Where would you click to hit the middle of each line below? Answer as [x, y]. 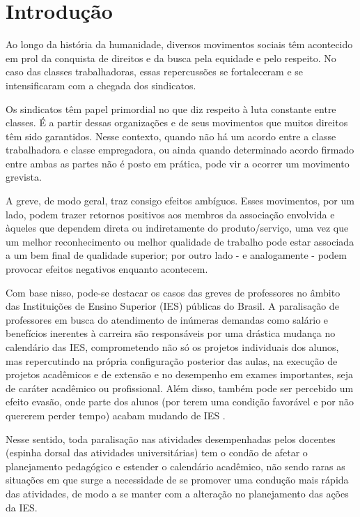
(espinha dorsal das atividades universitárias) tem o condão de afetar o [157, 452]
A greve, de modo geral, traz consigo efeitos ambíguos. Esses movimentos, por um [180, 201]
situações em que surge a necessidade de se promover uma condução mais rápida [177, 480]
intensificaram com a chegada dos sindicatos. [101, 85]
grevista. [24, 177]
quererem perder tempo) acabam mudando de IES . [116, 415]
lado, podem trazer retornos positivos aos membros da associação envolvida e [170, 214]
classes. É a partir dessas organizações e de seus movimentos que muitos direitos [177, 122]
